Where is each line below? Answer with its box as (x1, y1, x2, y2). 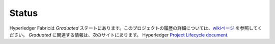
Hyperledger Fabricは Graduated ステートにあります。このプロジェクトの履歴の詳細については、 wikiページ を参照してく (9, 25, 262, 31)
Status (9, 7, 38, 18)
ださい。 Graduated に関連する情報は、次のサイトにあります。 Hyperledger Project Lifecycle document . (9, 31, 229, 37)
